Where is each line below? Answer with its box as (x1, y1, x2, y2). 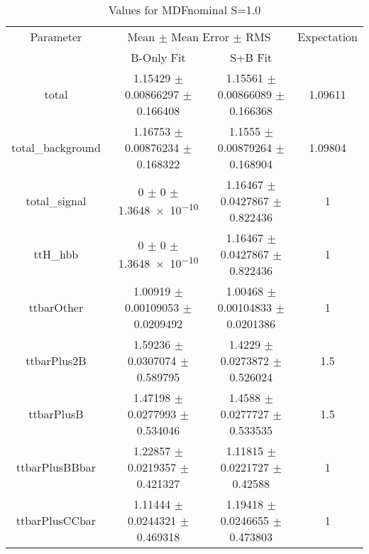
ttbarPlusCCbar (16, 512, 97, 528)
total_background (11, 139, 101, 156)
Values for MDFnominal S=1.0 (108, 1, 261, 18)
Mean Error (171, 28, 230, 45)
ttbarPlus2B (26, 352, 87, 369)
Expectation (297, 28, 358, 45)
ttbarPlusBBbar (16, 459, 96, 475)
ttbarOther (28, 299, 84, 315)
